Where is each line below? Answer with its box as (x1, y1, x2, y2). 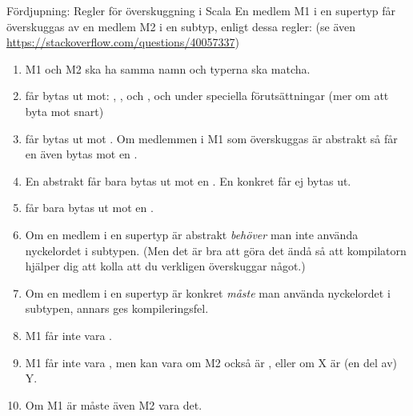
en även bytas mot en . (25, 146, 138, 162)
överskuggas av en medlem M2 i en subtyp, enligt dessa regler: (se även (6, 18, 356, 34)
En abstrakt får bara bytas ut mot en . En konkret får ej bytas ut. (25, 172, 351, 189)
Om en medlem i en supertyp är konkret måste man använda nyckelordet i (25, 284, 391, 301)
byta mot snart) (25, 102, 104, 119)
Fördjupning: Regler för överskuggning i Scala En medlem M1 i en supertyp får (6, 2, 396, 18)
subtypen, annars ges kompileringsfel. (25, 300, 209, 317)
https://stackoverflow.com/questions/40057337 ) (6, 34, 239, 50)
